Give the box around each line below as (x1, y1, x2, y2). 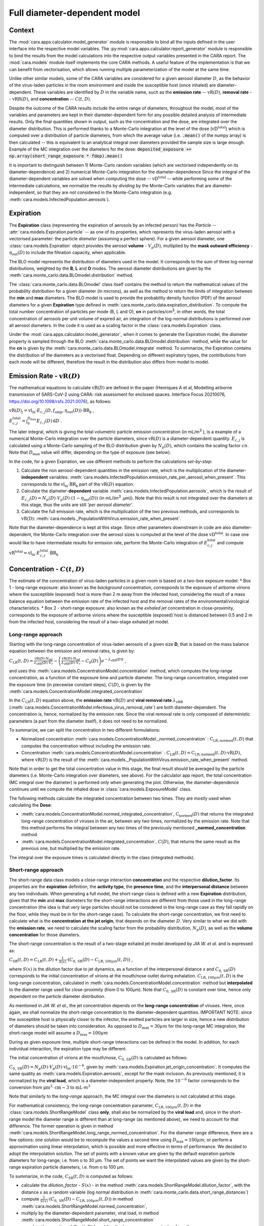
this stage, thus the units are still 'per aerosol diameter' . (21, 502, 134, 508)
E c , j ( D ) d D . (36, 418, 62, 425)
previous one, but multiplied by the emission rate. (21, 845, 121, 851)
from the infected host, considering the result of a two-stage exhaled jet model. (9, 618, 170, 625)
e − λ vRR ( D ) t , (101, 657, 127, 664)
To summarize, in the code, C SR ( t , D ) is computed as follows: (9, 1173, 134, 1180)
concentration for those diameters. (9, 932, 81, 938)
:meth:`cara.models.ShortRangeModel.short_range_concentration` (21, 1217, 155, 1223)
